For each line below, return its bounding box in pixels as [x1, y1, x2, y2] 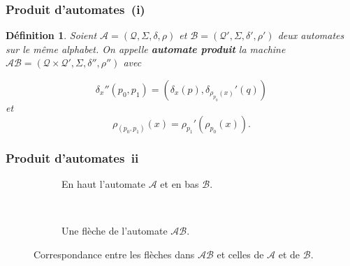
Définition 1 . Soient [6, 28, 97, 43]
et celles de [217, 246, 264, 261]
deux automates [277, 28, 344, 43]
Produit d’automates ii [6, 149, 139, 166]
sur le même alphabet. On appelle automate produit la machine [6, 41, 286, 56]
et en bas [160, 176, 199, 191]
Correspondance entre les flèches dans [34, 246, 195, 261]
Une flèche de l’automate [61, 223, 168, 237]
